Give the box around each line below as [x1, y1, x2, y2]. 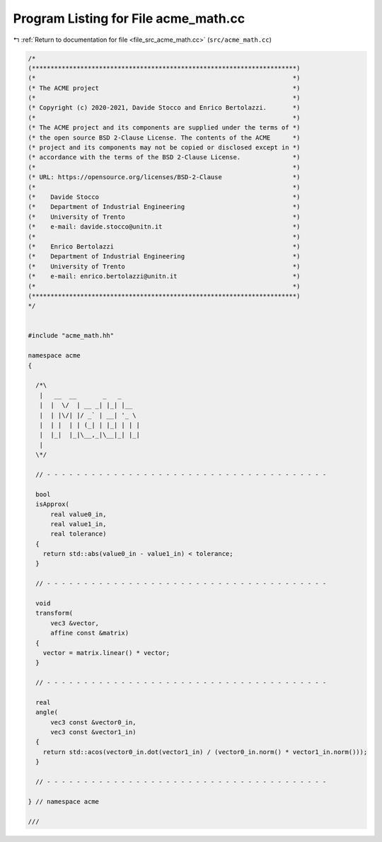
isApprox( [35, 500, 70, 508]
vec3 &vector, [50, 619, 99, 627]
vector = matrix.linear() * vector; [42, 649, 170, 656]
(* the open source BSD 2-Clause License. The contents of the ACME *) [28, 133, 301, 142]
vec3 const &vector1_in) [50, 728, 137, 736]
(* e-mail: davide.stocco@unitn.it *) [28, 223, 301, 231]
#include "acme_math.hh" [28, 331, 115, 340]
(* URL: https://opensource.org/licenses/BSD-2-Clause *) [28, 173, 301, 181]
